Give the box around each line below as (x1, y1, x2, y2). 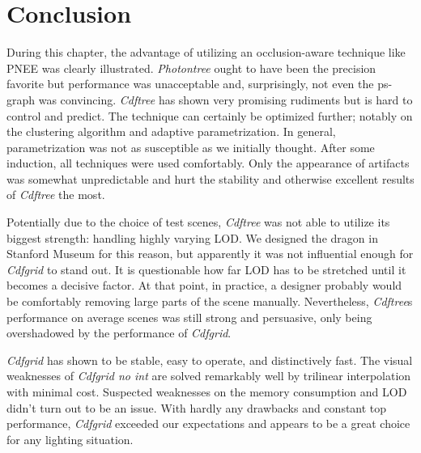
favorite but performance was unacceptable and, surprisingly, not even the (6, 75, 374, 92)
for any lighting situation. (6, 430, 134, 447)
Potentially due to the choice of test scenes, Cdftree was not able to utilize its (6, 214, 390, 231)
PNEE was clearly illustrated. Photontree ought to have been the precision (6, 59, 376, 76)
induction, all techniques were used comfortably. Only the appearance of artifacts (6, 155, 410, 171)
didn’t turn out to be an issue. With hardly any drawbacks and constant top (6, 399, 387, 416)
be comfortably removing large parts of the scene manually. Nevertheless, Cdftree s (6, 293, 413, 310)
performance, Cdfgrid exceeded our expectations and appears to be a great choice (6, 415, 410, 432)
